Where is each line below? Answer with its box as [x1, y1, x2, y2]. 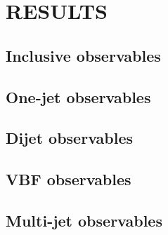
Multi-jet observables [6, 209, 162, 231]
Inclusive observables [6, 44, 161, 66]
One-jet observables [6, 86, 151, 107]
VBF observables [6, 168, 131, 190]
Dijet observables [6, 127, 133, 149]
